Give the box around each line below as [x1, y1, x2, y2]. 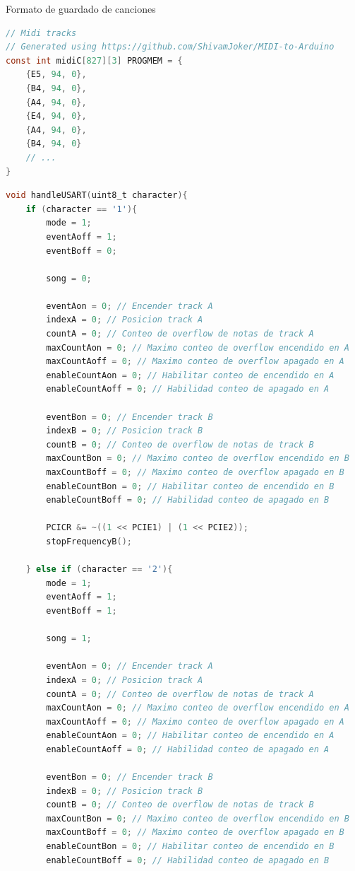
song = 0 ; [46, 273, 92, 283]
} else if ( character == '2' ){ [25, 564, 173, 575]
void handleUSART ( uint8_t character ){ [6, 190, 188, 201]
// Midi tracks [6, 28, 77, 38]
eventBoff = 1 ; [46, 605, 117, 616]
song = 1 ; [46, 633, 92, 644]
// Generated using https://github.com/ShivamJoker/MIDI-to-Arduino [6, 42, 335, 52]
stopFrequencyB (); [46, 536, 132, 546]
